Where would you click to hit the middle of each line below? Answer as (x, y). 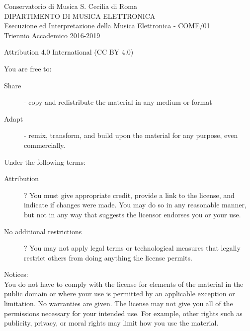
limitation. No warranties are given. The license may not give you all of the (119, 303)
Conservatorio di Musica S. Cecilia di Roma (71, 6)
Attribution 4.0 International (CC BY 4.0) (69, 52)
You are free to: (28, 68)
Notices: (16, 274)
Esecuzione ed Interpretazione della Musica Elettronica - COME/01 (107, 26)
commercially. (45, 145)
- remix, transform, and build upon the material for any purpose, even (131, 135)
